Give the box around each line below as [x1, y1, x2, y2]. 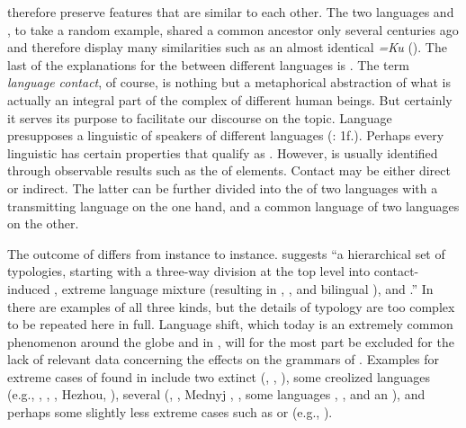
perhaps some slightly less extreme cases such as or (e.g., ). [7, 403, 333, 422]
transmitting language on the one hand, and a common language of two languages [7, 196, 460, 215]
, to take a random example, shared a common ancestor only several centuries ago [7, 20, 459, 39]
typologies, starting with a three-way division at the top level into [7, 262, 371, 281]
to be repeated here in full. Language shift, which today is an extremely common [7, 315, 453, 334]
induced [7, 279, 50, 298]
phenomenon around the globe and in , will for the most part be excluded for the [7, 332, 454, 351]
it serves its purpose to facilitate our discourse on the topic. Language [7, 108, 392, 127]
